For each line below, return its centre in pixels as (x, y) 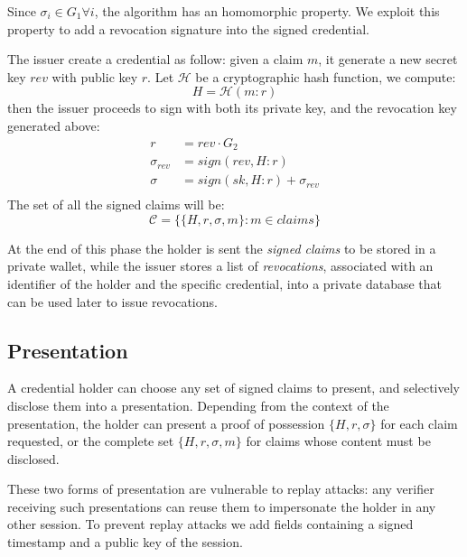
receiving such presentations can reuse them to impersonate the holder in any (222, 506)
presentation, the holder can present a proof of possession (166, 423)
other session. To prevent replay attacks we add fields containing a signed (210, 524)
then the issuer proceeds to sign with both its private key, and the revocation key (232, 108)
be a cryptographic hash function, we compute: (326, 76)
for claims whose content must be (338, 441)
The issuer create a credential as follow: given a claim (155, 59)
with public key (95, 76)
